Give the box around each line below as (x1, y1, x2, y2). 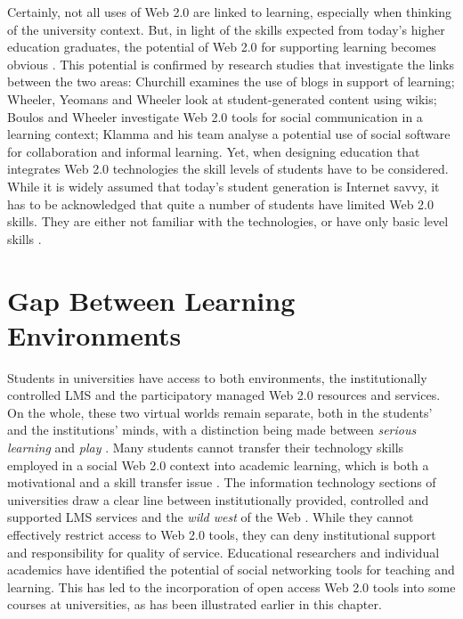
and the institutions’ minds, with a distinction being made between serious (7, 420, 417, 439)
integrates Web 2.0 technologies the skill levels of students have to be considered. (7, 159, 449, 178)
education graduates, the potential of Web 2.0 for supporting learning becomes (7, 37, 436, 56)
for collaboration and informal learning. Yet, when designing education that (7, 142, 420, 160)
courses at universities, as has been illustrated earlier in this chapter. (7, 595, 382, 614)
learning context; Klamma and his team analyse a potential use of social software (7, 125, 451, 143)
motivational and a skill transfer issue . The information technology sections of (7, 473, 436, 492)
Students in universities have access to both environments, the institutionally (7, 368, 427, 387)
